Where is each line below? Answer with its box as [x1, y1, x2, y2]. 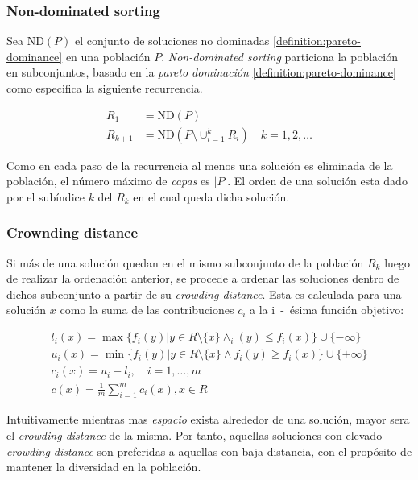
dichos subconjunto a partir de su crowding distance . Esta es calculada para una [6, 285, 402, 302]
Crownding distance [6, 222, 139, 242]
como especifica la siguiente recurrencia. [6, 80, 203, 96]
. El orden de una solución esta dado [227, 172, 408, 189]
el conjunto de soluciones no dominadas [75, 32, 270, 49]
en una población [65, 48, 151, 64]
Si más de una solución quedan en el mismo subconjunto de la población [6, 254, 364, 271]
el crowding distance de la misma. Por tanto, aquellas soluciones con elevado [6, 427, 383, 444]
